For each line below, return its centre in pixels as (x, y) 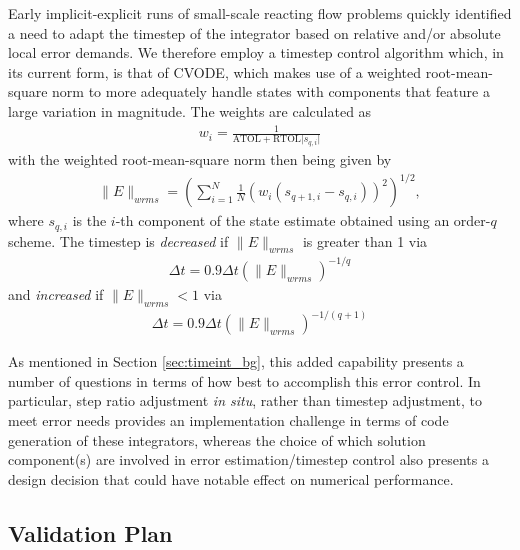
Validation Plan (90, 532)
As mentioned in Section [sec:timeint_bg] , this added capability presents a (236, 361)
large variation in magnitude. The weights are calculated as (190, 110)
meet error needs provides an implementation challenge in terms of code (228, 420)
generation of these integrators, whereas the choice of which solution (217, 439)
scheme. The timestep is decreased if (118, 240)
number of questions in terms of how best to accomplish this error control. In (244, 380)
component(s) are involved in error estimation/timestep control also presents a (248, 459)
